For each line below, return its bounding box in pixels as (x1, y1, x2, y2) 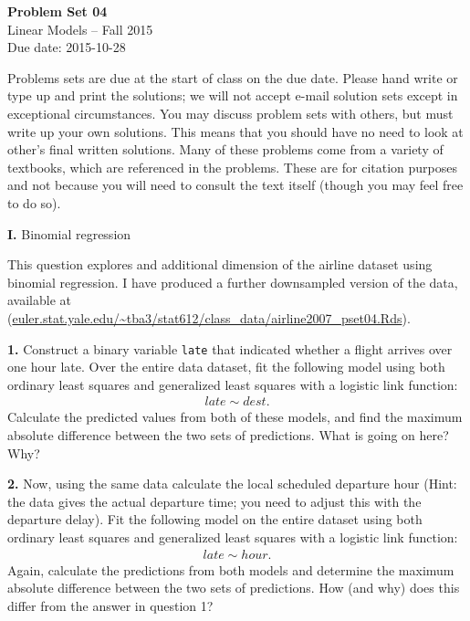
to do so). (7, 193, 61, 212)
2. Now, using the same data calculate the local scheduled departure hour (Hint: (7, 474, 457, 493)
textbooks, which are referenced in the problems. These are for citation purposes (7, 157, 457, 176)
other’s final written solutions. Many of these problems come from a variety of (7, 140, 444, 159)
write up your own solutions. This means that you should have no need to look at (7, 121, 464, 141)
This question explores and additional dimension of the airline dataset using (7, 255, 433, 274)
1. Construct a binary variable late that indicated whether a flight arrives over (7, 339, 453, 358)
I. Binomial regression (7, 224, 131, 243)
